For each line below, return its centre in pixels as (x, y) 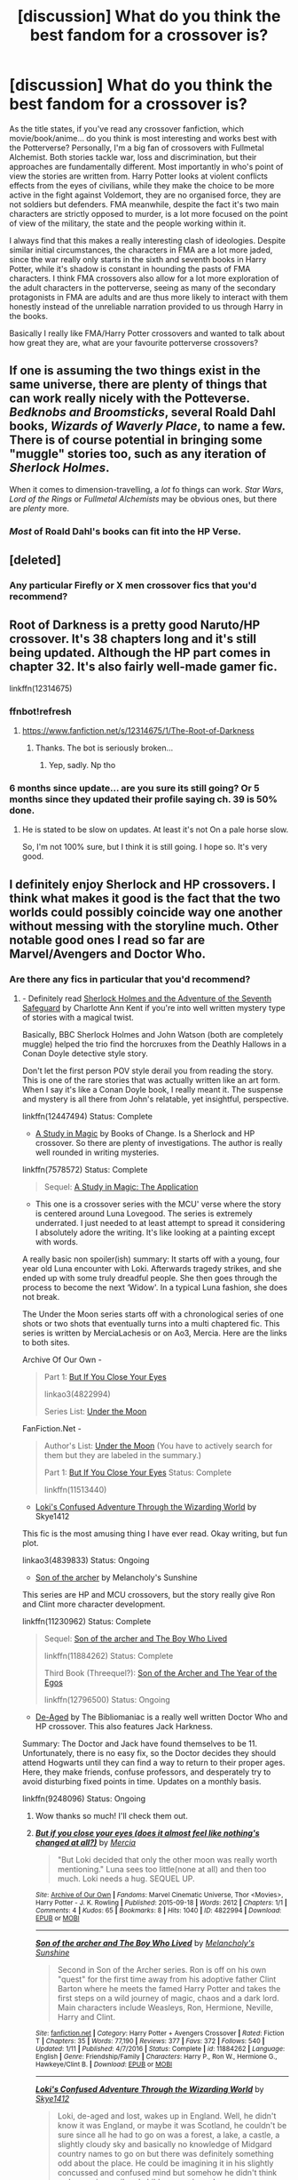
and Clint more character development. (94, 1604)
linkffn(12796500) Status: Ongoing (107, 1700)
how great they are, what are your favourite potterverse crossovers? (134, 342)
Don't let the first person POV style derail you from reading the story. (148, 1071)
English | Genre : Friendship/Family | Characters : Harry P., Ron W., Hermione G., (156, 2057)
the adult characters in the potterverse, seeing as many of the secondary (143, 287)
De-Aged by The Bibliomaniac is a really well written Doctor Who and (161, 1717)
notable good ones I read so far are (107, 940)
